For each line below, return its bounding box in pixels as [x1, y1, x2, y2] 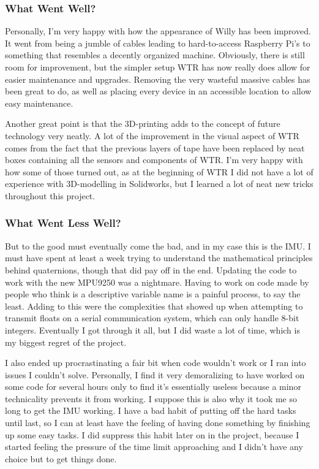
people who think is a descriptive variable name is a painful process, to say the [5, 288, 301, 300]
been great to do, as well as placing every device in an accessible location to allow [5, 85, 312, 97]
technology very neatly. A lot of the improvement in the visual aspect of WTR [5, 129, 299, 142]
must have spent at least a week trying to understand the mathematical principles [5, 251, 313, 264]
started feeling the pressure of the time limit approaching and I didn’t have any [5, 440, 303, 453]
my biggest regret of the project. [5, 335, 127, 348]
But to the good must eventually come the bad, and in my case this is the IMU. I [5, 239, 311, 252]
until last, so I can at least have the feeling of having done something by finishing [5, 416, 310, 429]
